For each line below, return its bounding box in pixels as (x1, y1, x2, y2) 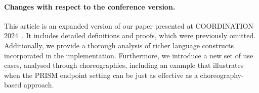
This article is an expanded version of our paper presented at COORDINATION (4, 20, 253, 31)
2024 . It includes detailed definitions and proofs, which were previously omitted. (4, 30, 256, 41)
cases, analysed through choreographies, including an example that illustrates (4, 60, 244, 70)
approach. (23, 79, 54, 90)
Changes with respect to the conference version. (4, 1, 176, 12)
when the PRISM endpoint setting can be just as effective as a (4, 69, 198, 80)
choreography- (200, 69, 244, 80)
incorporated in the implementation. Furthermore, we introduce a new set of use (4, 50, 253, 60)
